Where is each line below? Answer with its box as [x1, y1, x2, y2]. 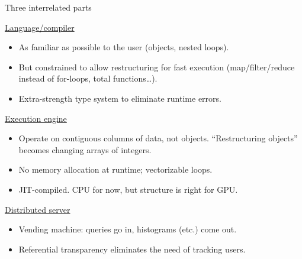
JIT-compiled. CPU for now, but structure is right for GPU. [18, 183, 238, 195]
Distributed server [5, 203, 70, 215]
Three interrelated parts [5, 1, 92, 13]
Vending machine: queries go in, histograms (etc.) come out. [18, 223, 237, 235]
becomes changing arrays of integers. [18, 143, 152, 156]
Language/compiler [5, 21, 75, 33]
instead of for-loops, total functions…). [18, 72, 158, 85]
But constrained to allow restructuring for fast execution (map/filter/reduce [18, 60, 295, 73]
